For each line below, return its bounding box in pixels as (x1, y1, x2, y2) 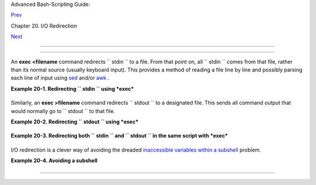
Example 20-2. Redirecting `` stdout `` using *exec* (11, 118, 139, 125)
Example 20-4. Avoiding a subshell (11, 157, 98, 164)
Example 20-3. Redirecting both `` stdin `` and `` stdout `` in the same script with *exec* (11, 132, 228, 139)
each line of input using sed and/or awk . (11, 74, 109, 81)
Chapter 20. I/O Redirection (11, 22, 77, 29)
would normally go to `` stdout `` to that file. (11, 107, 115, 114)
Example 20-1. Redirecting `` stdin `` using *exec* (11, 85, 134, 92)
